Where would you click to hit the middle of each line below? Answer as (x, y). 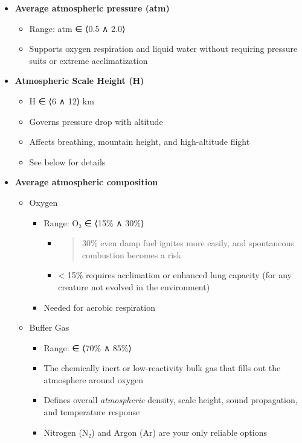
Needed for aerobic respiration (99, 307)
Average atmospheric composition (86, 182)
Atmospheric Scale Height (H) (79, 81)
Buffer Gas (49, 327)
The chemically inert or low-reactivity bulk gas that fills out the (162, 368)
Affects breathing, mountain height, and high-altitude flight (140, 142)
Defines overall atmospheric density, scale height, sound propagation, (171, 400)
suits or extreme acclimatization (88, 60)
